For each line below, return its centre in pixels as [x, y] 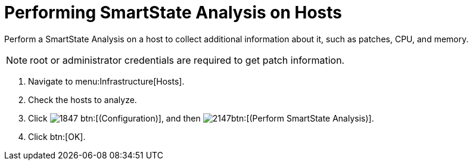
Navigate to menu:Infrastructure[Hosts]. [106, 81]
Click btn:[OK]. [57, 136]
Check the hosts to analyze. [83, 99]
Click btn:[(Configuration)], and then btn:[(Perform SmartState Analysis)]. [201, 118]
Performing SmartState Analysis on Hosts [173, 13]
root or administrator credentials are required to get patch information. [187, 60]
